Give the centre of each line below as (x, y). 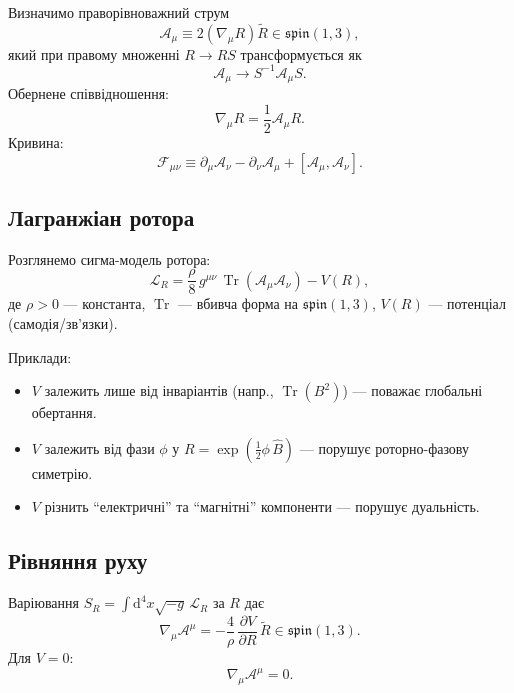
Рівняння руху (78, 560)
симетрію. (62, 472)
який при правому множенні (94, 53)
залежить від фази (99, 447)
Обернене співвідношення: (88, 93)
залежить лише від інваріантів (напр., (159, 390)
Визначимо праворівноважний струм (119, 12)
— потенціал (467, 303)
